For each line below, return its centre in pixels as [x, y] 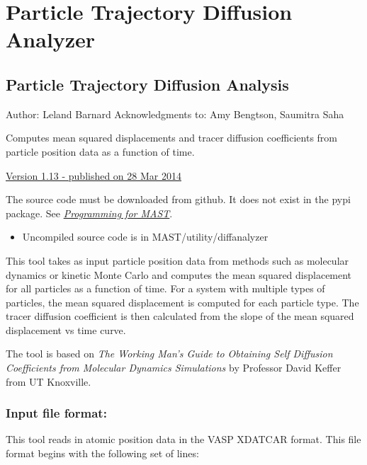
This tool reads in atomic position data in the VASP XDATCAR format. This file [183, 439]
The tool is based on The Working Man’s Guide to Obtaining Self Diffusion [169, 354]
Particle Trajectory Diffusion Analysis [147, 84]
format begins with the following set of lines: [102, 453]
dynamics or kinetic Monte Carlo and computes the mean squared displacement [179, 274]
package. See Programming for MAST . [89, 213]
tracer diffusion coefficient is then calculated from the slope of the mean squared [180, 316]
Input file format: [56, 413]
